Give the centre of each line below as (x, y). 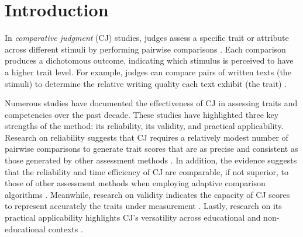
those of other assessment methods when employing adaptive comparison (135, 183)
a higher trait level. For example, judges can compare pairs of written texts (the (148, 72)
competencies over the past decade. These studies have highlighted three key (142, 114)
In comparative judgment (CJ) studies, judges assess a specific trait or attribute (147, 38)
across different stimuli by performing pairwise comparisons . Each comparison (145, 49)
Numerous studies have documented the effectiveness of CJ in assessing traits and (151, 103)
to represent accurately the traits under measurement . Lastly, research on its (143, 206)
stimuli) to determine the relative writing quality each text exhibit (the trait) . (146, 83)
